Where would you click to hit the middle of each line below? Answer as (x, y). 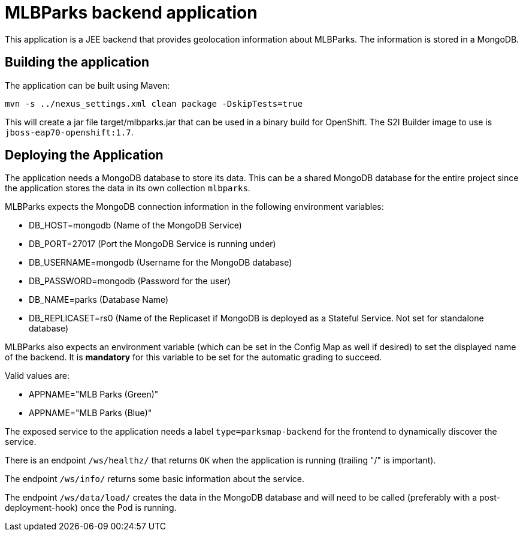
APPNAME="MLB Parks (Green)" (94, 395)
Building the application (77, 62)
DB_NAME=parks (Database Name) (99, 300)
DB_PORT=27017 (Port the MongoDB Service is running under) (152, 244)
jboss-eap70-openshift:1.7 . (69, 132)
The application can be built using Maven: (87, 85)
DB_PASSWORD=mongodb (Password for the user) (130, 281)
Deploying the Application (84, 155)
